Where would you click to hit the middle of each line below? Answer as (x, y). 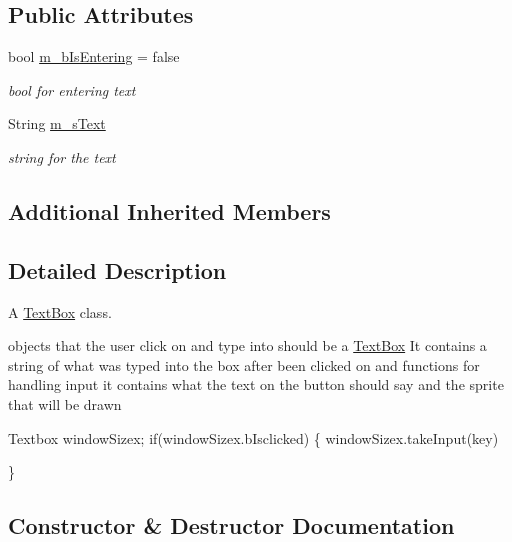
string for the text (62, 156)
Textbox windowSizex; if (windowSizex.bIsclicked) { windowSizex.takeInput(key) (253, 437)
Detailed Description (117, 269)
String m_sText (57, 123)
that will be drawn (65, 403)
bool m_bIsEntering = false (94, 56)
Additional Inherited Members (169, 210)
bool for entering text (72, 89)
